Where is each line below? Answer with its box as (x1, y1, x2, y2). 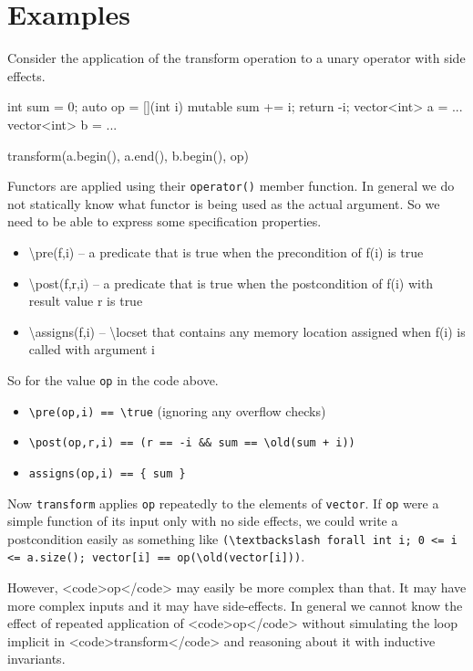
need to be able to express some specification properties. (7, 212, 322, 231)
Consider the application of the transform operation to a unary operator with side (7, 48, 466, 68)
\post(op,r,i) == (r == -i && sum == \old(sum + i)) (28, 436, 355, 450)
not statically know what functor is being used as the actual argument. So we (7, 194, 440, 213)
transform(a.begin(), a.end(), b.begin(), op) (7, 145, 250, 164)
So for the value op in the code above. (7, 370, 219, 389)
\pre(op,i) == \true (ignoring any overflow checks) (28, 401, 326, 420)
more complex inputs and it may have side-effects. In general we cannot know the (7, 595, 463, 614)
